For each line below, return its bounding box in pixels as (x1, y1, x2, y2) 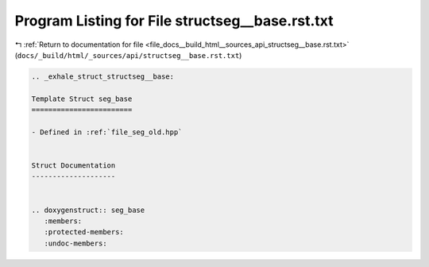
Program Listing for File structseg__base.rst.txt (14, 12, 334, 29)
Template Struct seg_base (31, 94, 133, 103)
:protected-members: (44, 227, 125, 237)
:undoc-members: (44, 238, 107, 248)
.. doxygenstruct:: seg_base (31, 205, 145, 215)
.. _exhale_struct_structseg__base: (31, 72, 175, 81)
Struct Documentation (31, 161, 116, 170)
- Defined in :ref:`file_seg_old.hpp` (31, 127, 183, 137)
